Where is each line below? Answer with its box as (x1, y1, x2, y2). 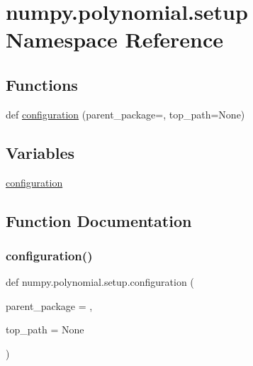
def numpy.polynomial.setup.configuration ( (6, 274, 194, 289)
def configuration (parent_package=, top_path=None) (6, 106, 245, 121)
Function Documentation (6, 209, 192, 231)
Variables (6, 141, 75, 163)
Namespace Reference (6, 25, 223, 54)
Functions (6, 73, 78, 95)
